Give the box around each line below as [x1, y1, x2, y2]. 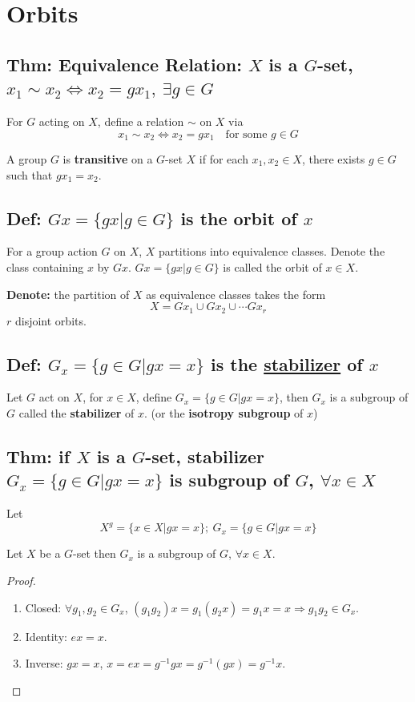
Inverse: [25, 655, 63, 672]
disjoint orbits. [14, 312, 87, 329]
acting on [38, 112, 85, 129]
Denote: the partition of [6, 285, 130, 302]
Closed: [25, 599, 62, 615]
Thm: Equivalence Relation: [6, 51, 242, 76]
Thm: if [6, 444, 71, 469]
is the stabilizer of [210, 351, 363, 376]
